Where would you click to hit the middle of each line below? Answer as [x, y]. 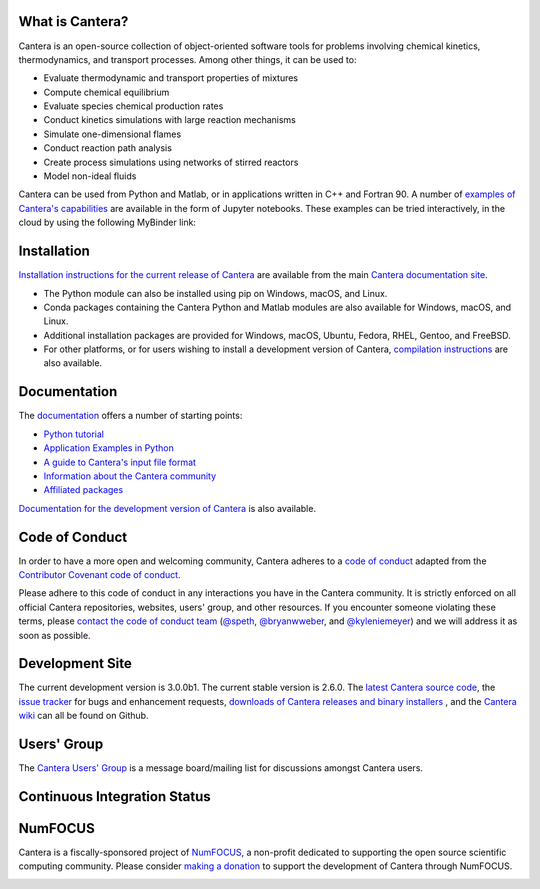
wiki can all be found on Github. [83, 716]
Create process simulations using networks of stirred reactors [171, 162]
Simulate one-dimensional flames [112, 134]
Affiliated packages [83, 490]
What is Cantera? [73, 21]
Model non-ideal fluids [90, 176]
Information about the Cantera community [130, 476]
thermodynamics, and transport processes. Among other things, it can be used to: [187, 59]
